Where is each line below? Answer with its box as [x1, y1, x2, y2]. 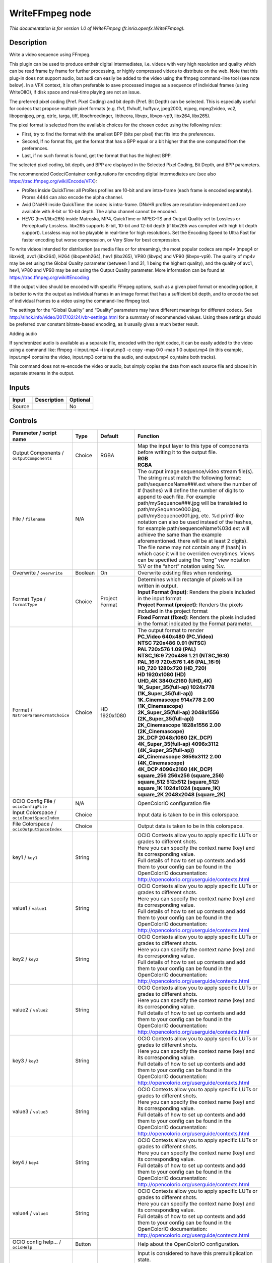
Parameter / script [12, 429, 57, 436]
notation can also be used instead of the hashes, [138, 518, 253, 525]
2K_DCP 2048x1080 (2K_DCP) [138, 734, 213, 741]
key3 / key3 [12, 1057, 39, 1064]
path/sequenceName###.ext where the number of [138, 480, 257, 488]
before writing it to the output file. [138, 449, 218, 456]
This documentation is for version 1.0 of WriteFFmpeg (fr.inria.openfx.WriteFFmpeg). [9, 25, 185, 31]
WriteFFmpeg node [9, 8, 92, 19]
